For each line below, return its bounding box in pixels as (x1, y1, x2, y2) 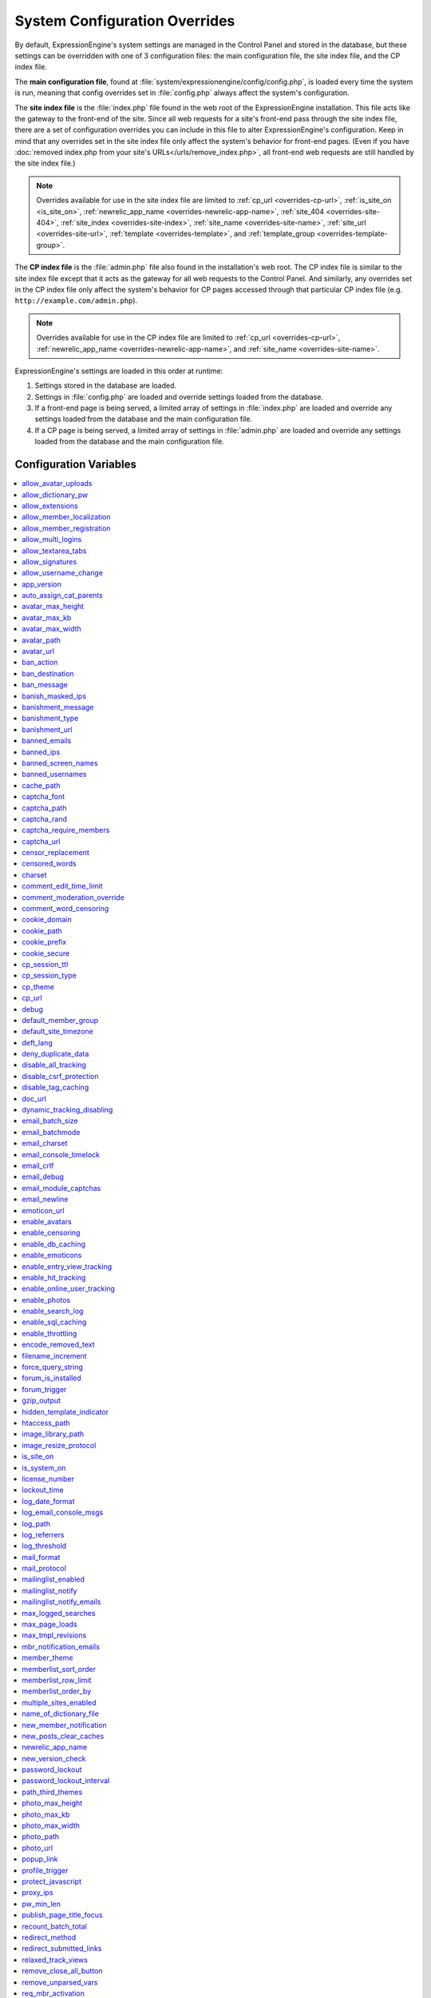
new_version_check (22, 1753, 86, 1763)
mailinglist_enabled (22, 1574, 85, 1584)
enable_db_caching (22, 1239, 85, 1248)
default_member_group (22, 1015, 99, 1025)
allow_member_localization (22, 512, 111, 522)
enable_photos (22, 1295, 71, 1304)
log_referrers (22, 1530, 65, 1539)
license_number (22, 1474, 75, 1483)
